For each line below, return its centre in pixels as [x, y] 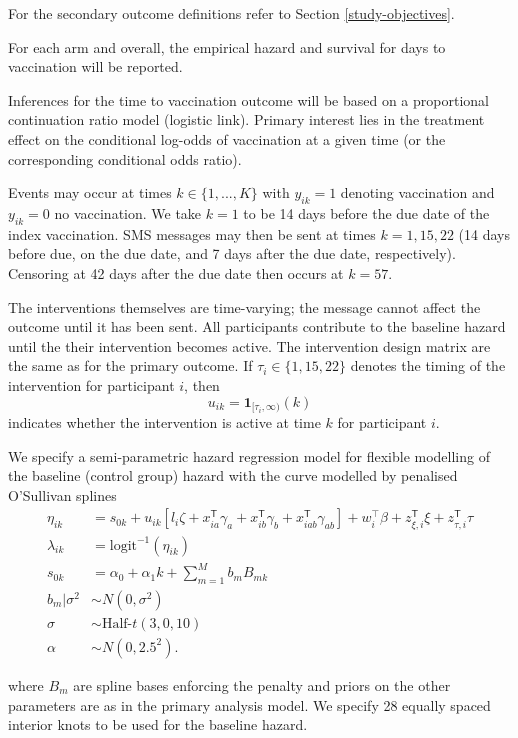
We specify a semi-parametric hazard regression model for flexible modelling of [249, 455]
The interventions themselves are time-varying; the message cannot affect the [244, 306]
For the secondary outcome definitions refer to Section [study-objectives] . [231, 13]
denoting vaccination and [417, 192]
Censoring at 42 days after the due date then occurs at [176, 272]
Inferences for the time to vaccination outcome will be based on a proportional [248, 99]
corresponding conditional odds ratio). [125, 158]
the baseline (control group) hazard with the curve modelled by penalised [233, 475]
